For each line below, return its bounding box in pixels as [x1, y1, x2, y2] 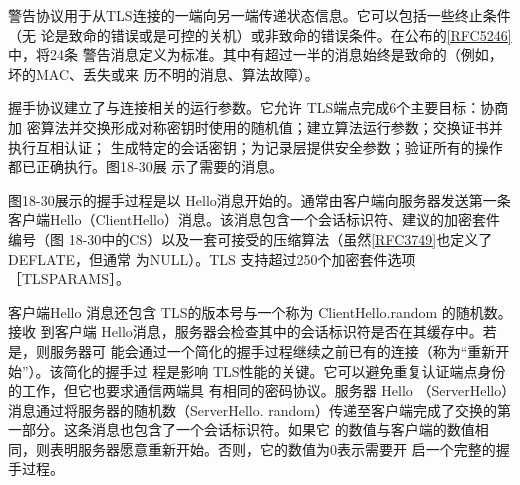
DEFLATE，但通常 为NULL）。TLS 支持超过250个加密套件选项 [8, 248, 416, 269]
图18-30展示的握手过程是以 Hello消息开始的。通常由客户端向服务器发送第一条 [8, 189, 511, 210]
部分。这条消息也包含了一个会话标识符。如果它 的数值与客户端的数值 [21, 419, 475, 440]
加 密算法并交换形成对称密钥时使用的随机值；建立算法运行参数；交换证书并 [8, 116, 503, 137]
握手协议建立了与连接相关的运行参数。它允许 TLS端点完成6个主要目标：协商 [8, 97, 509, 118]
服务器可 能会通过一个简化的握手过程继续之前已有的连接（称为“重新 [49, 340, 496, 361]
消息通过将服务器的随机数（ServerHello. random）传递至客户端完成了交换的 [8, 399, 497, 420]
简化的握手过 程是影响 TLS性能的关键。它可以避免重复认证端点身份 [63, 360, 506, 381]
